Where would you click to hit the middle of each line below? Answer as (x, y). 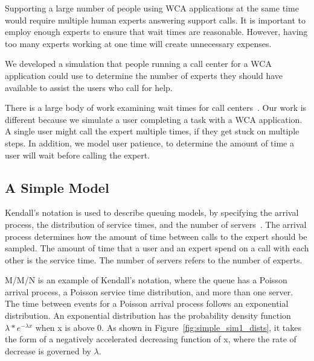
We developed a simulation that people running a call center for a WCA (138, 64)
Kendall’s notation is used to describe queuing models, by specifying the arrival (152, 212)
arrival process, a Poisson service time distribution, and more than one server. (149, 291)
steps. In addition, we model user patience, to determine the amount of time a (149, 143)
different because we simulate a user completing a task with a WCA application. (154, 119)
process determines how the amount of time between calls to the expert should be (156, 236)
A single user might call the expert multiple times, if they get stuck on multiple (152, 131)
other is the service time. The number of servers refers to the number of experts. (154, 259)
